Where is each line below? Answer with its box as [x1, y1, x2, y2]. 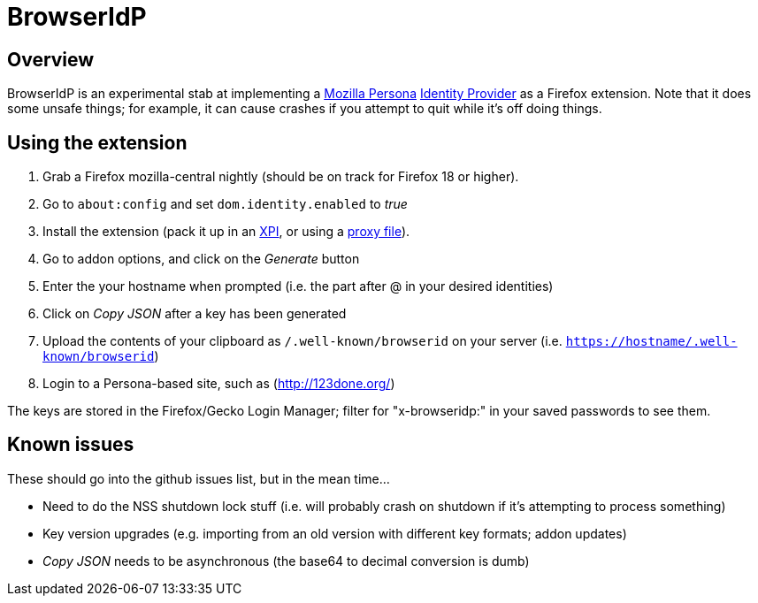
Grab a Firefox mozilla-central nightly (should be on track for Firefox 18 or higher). [42, 169, 519, 185]
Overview [7, 48, 95, 71]
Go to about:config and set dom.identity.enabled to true [42, 196, 408, 212]
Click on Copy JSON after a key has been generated [42, 306, 347, 322]
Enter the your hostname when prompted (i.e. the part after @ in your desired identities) [42, 279, 554, 294]
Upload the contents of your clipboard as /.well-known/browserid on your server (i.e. [42, 333, 563, 349]
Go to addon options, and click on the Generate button [42, 251, 360, 267]
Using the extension [7, 131, 188, 154]
